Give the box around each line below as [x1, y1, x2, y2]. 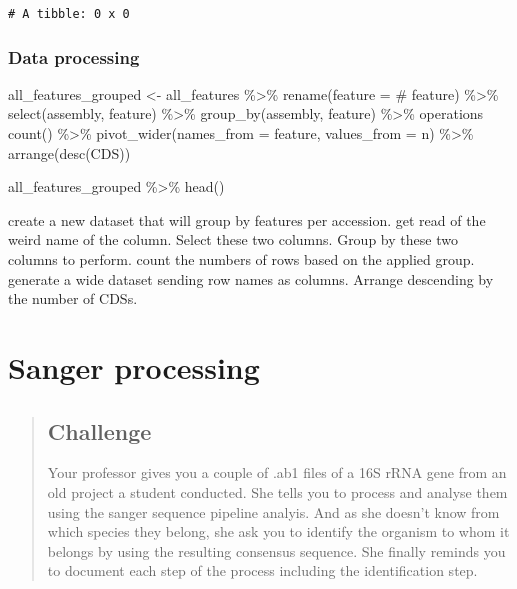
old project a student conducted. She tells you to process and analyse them [47, 481, 508, 502]
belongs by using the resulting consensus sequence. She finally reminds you [47, 540, 506, 561]
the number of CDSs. [8, 288, 138, 309]
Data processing [8, 44, 140, 69]
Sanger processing [8, 347, 260, 387]
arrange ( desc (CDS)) [8, 142, 131, 163]
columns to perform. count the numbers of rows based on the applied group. [8, 249, 475, 270]
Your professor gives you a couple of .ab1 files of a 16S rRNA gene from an [47, 462, 507, 483]
